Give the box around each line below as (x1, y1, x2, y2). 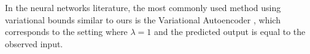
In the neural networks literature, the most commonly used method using (5, 1, 281, 13)
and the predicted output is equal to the (153, 25, 306, 38)
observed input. (5, 37, 63, 50)
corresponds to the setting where (5, 25, 128, 38)
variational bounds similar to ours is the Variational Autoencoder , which (5, 13, 281, 26)
